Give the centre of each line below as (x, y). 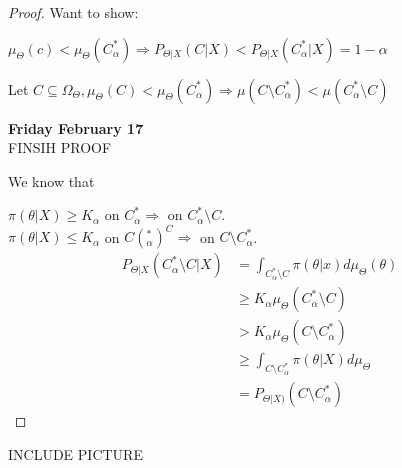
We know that (51, 180)
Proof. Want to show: (73, 12)
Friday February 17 (76, 127)
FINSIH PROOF (60, 147)
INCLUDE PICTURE (75, 453)
